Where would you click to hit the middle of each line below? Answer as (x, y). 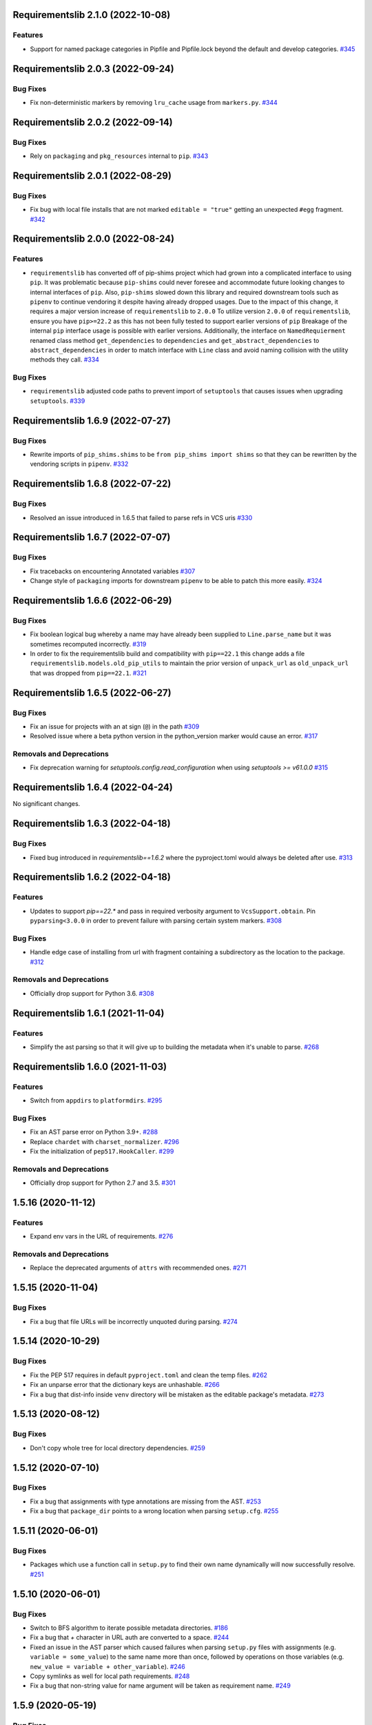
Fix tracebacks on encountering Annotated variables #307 (113, 571)
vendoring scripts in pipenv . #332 (79, 464)
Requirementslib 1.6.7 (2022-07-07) (92, 537)
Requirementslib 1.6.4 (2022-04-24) (93, 788)
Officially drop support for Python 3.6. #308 (92, 993)
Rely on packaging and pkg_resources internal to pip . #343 (119, 156)
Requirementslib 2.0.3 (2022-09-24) (94, 69)
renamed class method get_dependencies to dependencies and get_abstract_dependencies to (175, 340)
